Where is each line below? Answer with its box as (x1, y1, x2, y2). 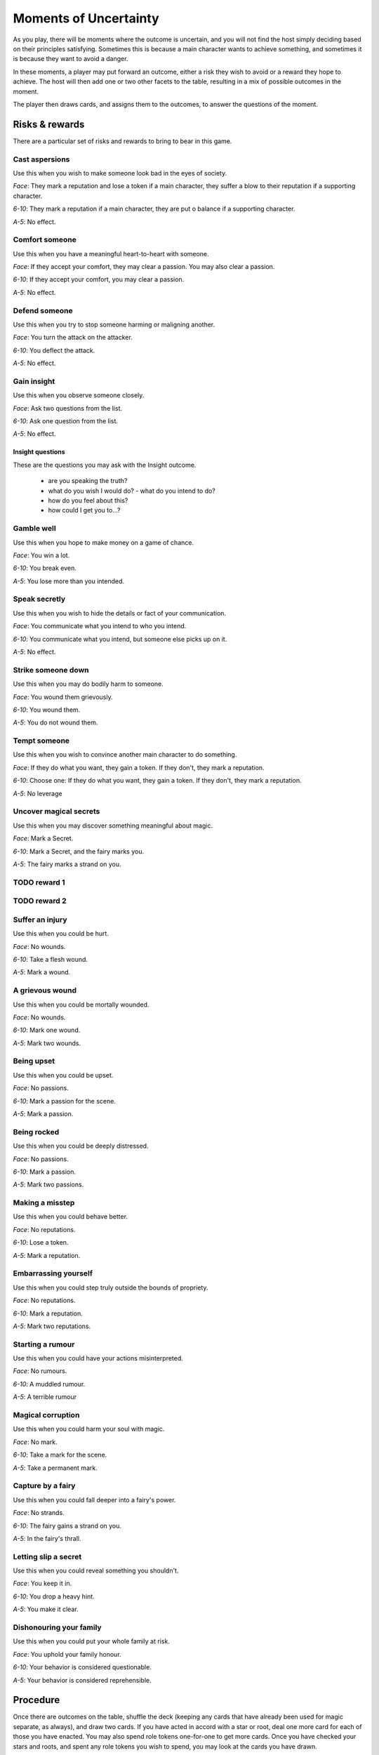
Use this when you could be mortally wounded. (13, 1000, 149, 1009)
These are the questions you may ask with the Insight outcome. (13, 461, 197, 469)
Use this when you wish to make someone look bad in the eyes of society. (13, 168, 227, 177)
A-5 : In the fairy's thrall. (13, 1534, 81, 1542)
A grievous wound (13, 986, 77, 995)
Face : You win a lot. (13, 551, 70, 559)
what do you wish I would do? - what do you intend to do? (48, 486, 215, 495)
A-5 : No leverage (13, 789, 62, 797)
